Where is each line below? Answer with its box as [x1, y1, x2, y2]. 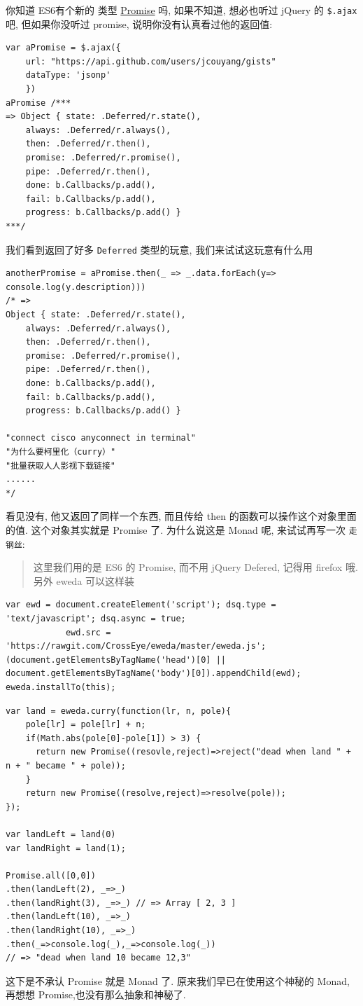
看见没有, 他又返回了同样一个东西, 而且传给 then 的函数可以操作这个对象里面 [6, 509, 357, 523]
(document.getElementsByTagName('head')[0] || [6, 654, 226, 665]
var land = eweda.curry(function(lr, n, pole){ [6, 705, 232, 716]
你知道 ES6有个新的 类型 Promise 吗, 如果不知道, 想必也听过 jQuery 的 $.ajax [6, 3, 357, 17]
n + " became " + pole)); [6, 760, 126, 771]
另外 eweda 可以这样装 [33, 573, 135, 588]
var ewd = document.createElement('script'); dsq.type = [6, 600, 276, 610]
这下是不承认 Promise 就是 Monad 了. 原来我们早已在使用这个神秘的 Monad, [6, 973, 350, 988]
